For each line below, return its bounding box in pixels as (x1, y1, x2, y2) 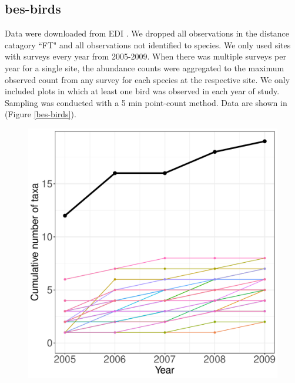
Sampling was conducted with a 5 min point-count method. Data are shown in (5, 96, 287, 108)
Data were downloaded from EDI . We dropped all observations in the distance (5, 27, 289, 39)
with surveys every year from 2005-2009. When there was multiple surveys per (5, 50, 286, 62)
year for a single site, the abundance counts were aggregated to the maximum (5, 61, 284, 74)
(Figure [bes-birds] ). (5, 108, 76, 120)
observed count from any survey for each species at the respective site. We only (5, 73, 290, 85)
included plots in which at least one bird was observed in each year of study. (5, 85, 280, 97)
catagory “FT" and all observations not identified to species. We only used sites (5, 38, 291, 51)
